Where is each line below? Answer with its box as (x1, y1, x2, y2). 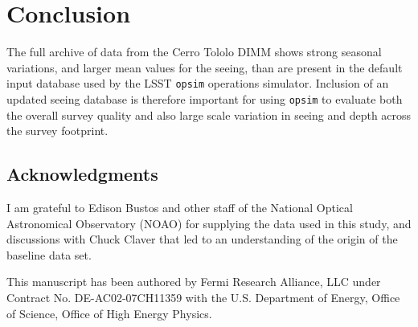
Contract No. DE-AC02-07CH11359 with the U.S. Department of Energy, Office (6, 288, 400, 305)
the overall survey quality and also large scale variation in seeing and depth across (6, 106, 412, 123)
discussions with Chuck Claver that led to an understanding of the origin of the (6, 231, 398, 247)
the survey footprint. (6, 122, 109, 139)
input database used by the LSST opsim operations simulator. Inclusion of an (6, 75, 389, 92)
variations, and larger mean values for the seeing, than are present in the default (6, 59, 403, 76)
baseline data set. (6, 246, 92, 263)
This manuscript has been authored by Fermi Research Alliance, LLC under (6, 273, 381, 290)
